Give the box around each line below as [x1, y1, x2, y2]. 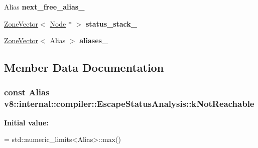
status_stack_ [86, 18, 137, 29]
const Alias [4, 86, 50, 98]
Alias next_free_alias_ [4, 2, 85, 12]
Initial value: [4, 117, 49, 127]
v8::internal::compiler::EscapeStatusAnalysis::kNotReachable [4, 97, 254, 110]
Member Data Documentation [4, 60, 164, 75]
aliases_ [79, 35, 108, 46]
